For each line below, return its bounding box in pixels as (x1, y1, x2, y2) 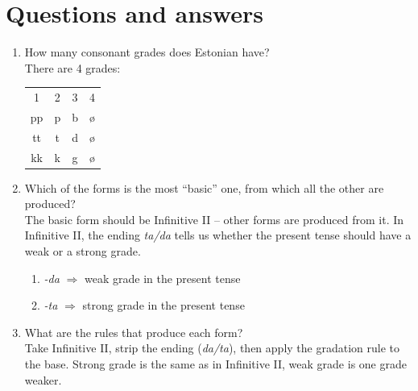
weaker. (24, 371, 62, 388)
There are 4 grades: (24, 59, 121, 76)
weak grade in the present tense (84, 269, 241, 286)
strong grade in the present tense (82, 297, 245, 314)
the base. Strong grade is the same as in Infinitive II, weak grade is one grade (24, 356, 407, 372)
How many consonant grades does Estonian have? (24, 44, 270, 60)
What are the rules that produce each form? (24, 323, 243, 340)
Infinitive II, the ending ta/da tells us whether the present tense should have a (24, 227, 412, 243)
